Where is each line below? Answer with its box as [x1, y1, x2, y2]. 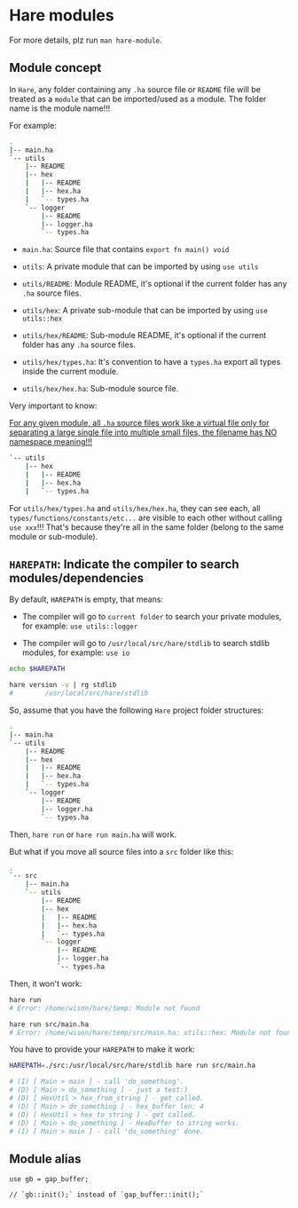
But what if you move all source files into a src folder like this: [9, 846, 234, 857]
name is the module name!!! [9, 103, 111, 114]
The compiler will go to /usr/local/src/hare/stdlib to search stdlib [21, 638, 271, 649]
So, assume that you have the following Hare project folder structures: [9, 705, 264, 715]
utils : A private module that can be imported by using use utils [21, 261, 259, 272]
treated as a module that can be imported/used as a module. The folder [9, 93, 267, 104]
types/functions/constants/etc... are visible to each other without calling [9, 512, 282, 523]
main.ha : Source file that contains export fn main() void [21, 244, 230, 255]
